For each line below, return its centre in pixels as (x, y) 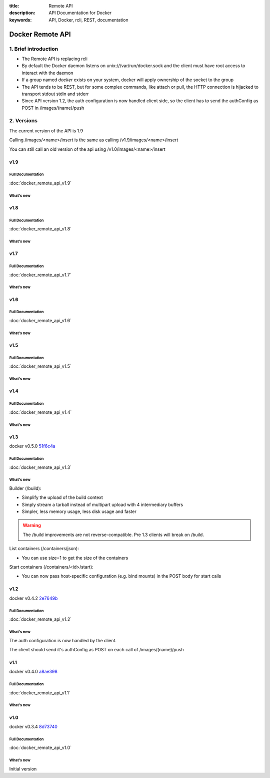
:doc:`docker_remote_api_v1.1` (40, 693)
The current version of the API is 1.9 (46, 131)
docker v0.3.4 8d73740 (33, 727)
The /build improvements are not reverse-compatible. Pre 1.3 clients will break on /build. (113, 535)
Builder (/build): (25, 488)
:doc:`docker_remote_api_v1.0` (40, 748)
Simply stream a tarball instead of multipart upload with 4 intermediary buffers (102, 504)
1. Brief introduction (34, 49)
